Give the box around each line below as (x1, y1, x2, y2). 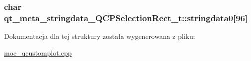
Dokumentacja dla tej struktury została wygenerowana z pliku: (4, 31, 195, 41)
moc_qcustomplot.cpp (4, 47, 72, 58)
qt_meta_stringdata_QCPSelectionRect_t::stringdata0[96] (4, 11, 248, 24)
